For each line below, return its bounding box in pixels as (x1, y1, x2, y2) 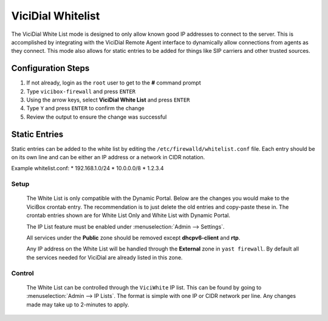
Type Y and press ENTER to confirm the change (26, 105, 145, 112)
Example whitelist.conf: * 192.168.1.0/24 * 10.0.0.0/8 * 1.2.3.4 (11, 165, 164, 172)
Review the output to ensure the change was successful (26, 113, 167, 120)
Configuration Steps (11, 63, 90, 74)
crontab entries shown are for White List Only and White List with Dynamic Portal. (26, 212, 231, 219)
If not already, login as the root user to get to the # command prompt (26, 79, 201, 86)
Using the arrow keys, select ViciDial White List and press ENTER (26, 96, 190, 103)
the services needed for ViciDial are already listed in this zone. (26, 254, 183, 261)
